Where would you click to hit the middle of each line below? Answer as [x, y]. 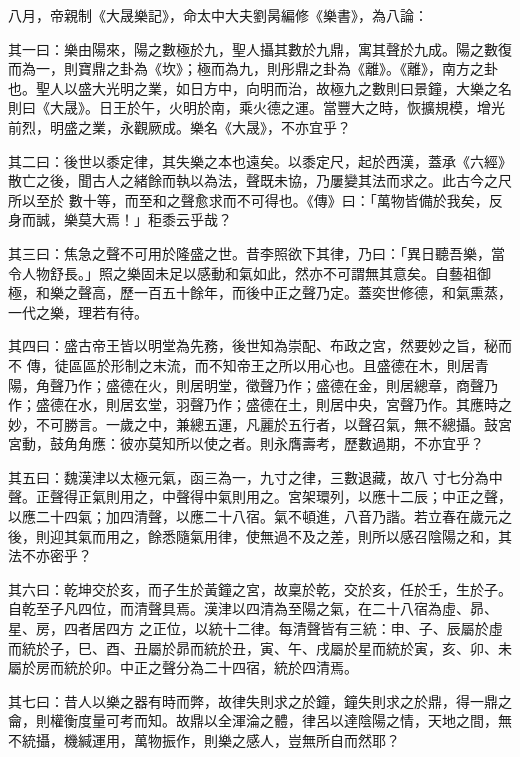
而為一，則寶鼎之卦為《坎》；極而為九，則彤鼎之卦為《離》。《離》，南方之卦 [253, 68]
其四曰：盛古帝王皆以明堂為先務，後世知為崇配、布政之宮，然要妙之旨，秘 [253, 345]
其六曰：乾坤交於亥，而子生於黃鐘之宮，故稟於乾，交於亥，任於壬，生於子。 [260, 588]
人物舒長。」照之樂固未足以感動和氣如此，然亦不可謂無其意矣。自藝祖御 [256, 272]
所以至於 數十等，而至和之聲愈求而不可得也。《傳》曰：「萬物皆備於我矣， [248, 199]
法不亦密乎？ [50, 555]
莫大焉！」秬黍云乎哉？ [154, 219]
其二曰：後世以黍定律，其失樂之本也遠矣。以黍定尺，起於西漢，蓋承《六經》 [260, 160]
